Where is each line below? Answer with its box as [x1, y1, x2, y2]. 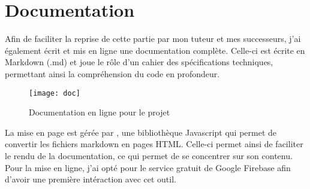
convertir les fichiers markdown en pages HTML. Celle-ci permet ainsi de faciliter [5, 138, 303, 150]
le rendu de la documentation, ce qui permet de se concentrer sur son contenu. [5, 149, 293, 161]
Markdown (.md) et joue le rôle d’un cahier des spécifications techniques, [5, 56, 273, 68]
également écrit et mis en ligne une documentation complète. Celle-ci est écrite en [5, 44, 305, 56]
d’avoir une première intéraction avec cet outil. [5, 173, 176, 185]
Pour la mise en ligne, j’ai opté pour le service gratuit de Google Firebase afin [5, 161, 291, 173]
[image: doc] [29, 89, 80, 97]
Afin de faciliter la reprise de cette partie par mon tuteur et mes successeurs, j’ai [5, 32, 301, 45]
